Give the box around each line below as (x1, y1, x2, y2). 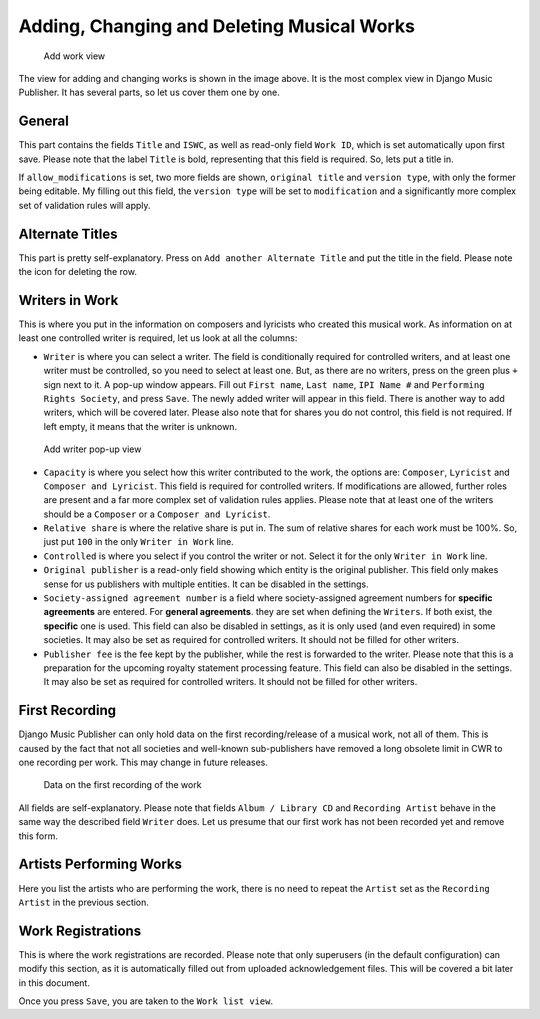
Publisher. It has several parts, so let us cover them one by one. (18, 86, 280, 99)
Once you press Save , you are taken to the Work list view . (18, 995, 274, 1007)
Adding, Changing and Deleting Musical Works (18, 15, 415, 37)
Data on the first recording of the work (43, 779, 202, 791)
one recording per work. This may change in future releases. (18, 756, 269, 769)
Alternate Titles (18, 225, 119, 242)
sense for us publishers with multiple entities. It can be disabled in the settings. (43, 578, 369, 590)
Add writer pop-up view (43, 443, 142, 455)
